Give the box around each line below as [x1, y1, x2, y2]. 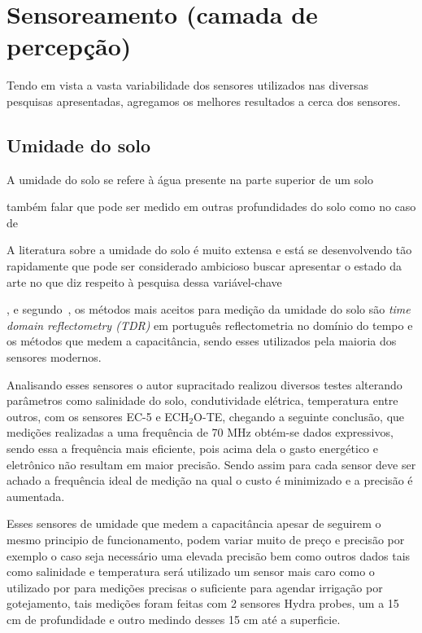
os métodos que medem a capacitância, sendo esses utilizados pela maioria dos [7, 332, 397, 349]
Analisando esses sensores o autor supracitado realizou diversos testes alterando [7, 376, 402, 393]
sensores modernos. [7, 349, 102, 366]
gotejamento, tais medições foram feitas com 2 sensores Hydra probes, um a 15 [7, 595, 399, 612]
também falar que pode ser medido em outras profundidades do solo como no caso [7, 198, 416, 215]
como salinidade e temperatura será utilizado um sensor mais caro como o [7, 563, 375, 580]
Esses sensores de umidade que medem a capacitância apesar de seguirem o [7, 515, 381, 532]
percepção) [7, 29, 132, 63]
